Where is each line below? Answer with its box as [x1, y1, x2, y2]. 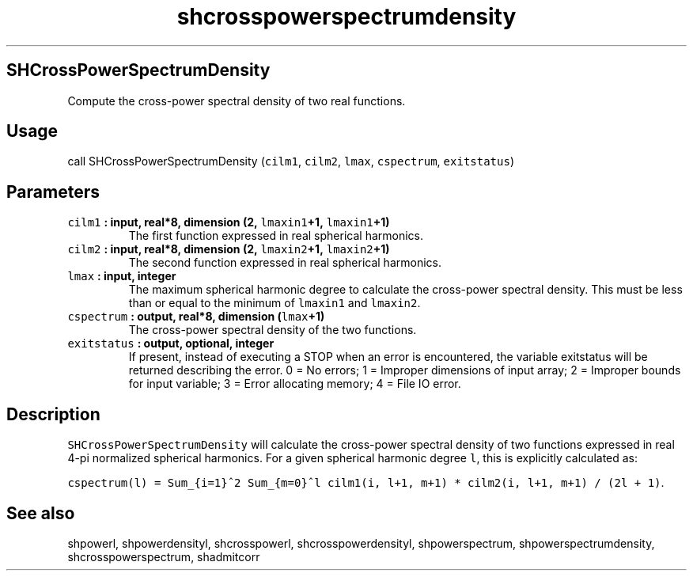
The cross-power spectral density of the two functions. [128, 323, 417, 337]
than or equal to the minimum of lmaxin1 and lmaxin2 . [128, 296, 421, 310]
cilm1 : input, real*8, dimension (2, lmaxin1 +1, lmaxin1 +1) [67, 215, 390, 230]
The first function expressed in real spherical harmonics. [128, 229, 423, 243]
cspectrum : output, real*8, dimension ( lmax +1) [67, 309, 325, 324]
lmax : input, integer [67, 269, 176, 283]
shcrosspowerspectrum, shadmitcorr [67, 549, 260, 564]
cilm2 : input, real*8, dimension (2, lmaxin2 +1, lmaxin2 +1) [67, 242, 390, 256]
